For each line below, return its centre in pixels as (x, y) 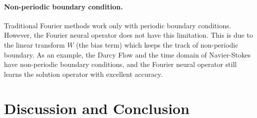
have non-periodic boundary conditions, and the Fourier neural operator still (120, 64)
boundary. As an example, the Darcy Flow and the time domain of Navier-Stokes (128, 54)
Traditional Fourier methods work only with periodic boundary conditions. (118, 25)
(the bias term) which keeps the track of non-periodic (157, 44)
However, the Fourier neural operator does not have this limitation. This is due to (128, 35)
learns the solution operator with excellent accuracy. (83, 74)
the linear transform (34, 44)
